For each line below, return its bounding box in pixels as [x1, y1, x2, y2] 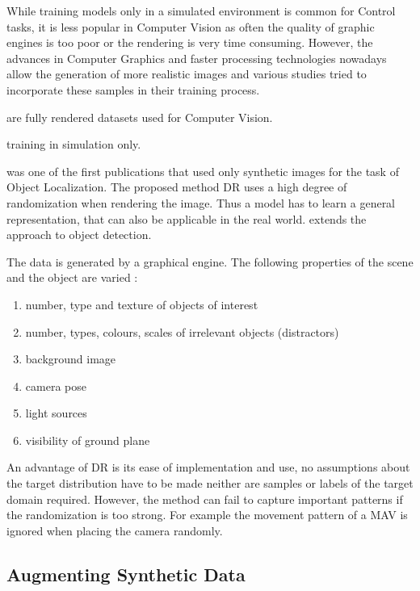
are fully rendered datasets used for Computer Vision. [6, 108, 273, 125]
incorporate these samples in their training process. [6, 81, 260, 98]
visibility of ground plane [25, 431, 150, 448]
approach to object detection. [6, 226, 152, 243]
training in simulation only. [6, 136, 141, 153]
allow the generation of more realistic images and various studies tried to [6, 65, 367, 82]
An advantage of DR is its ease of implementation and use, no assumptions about [6, 459, 410, 476]
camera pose [25, 377, 86, 394]
